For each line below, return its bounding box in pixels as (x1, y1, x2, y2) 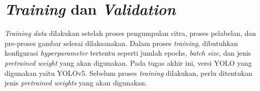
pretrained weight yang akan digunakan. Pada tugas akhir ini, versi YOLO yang (5, 57, 252, 68)
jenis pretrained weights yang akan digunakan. (5, 77, 147, 88)
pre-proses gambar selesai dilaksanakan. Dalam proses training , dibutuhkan (5, 37, 238, 48)
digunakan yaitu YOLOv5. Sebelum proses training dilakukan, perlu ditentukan (5, 67, 252, 78)
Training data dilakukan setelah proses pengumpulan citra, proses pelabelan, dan (5, 28, 256, 38)
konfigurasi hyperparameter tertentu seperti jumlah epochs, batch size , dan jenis (5, 48, 251, 58)
